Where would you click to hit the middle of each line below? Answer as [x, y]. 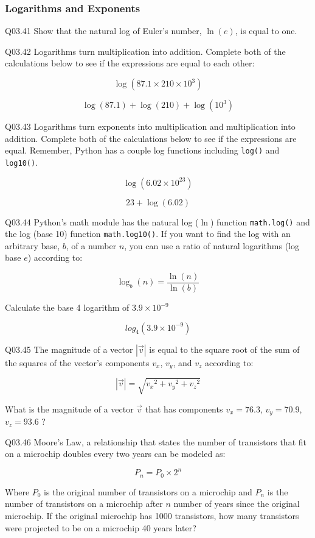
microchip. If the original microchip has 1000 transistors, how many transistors [152, 516]
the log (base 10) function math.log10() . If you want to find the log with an [148, 234]
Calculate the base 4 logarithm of [67, 307]
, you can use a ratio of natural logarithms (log [212, 245]
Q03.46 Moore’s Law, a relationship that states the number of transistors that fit [156, 441]
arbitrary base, [33, 245]
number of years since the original [237, 504]
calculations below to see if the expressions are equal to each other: [130, 63]
